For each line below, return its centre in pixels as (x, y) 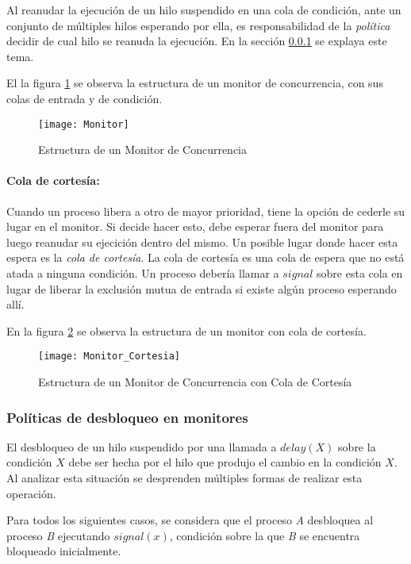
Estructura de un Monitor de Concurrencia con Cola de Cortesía (195, 382)
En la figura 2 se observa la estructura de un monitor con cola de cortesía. (186, 330)
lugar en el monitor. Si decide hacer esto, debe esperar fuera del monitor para (195, 226)
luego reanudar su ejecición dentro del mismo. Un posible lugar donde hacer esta (202, 242)
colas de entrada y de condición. (85, 98)
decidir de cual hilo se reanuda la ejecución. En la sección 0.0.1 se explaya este (197, 41)
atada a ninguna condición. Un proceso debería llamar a (143, 272)
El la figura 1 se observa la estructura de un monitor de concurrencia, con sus (195, 83)
